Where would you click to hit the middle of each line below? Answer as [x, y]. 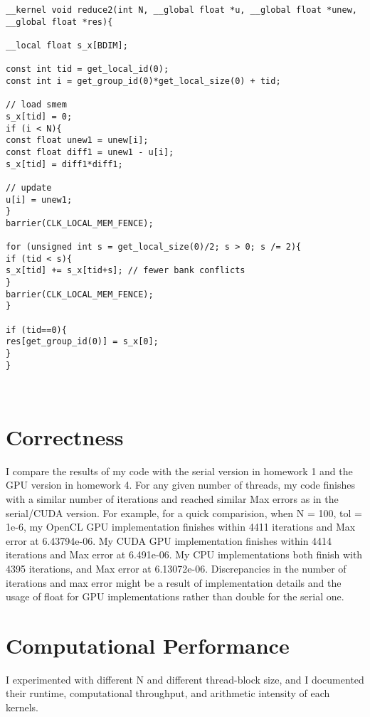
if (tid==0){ [36, 330]
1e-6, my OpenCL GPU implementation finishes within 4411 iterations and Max [181, 527]
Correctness [65, 436]
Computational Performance [148, 645]
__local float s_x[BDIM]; [67, 45]
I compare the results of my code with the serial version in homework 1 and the [179, 471]
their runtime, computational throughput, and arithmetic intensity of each [168, 693]
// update [29, 187]
